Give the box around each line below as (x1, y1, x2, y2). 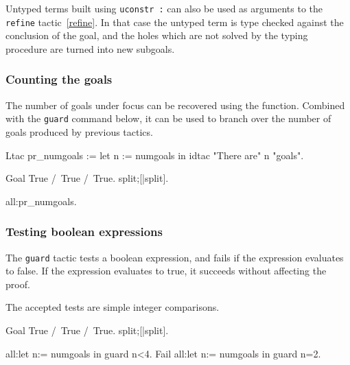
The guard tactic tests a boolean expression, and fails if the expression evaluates (5, 250, 344, 264)
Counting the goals (5, 71, 113, 88)
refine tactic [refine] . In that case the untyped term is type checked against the (5, 14, 344, 29)
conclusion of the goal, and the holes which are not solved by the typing (5, 28, 308, 43)
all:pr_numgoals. (5, 193, 77, 208)
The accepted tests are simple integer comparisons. (5, 300, 220, 314)
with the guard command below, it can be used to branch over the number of (5, 111, 331, 126)
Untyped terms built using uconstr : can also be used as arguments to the (5, 1, 323, 15)
